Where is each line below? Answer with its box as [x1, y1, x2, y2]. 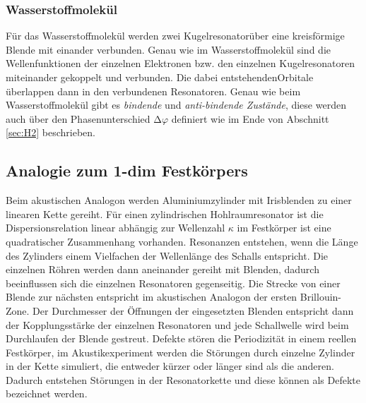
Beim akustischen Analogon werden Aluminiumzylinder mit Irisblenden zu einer [6, 193, 352, 207]
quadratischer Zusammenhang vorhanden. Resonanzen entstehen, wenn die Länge [6, 234, 358, 248]
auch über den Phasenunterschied [6, 111, 150, 126]
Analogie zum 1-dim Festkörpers [6, 160, 248, 181]
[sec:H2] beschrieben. [6, 125, 95, 140]
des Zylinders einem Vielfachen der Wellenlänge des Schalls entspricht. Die [6, 248, 329, 263]
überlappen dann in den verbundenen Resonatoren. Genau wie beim [6, 83, 301, 98]
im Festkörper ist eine [237, 220, 331, 235]
